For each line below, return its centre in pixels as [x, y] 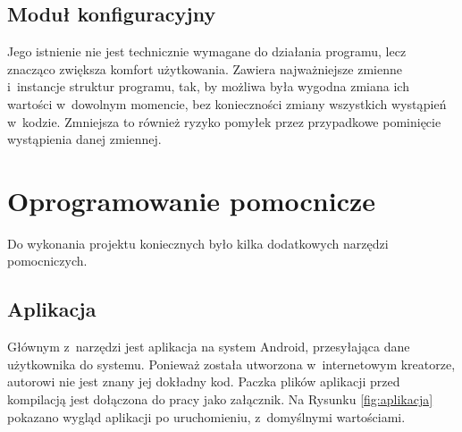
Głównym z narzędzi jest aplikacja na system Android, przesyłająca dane [209, 347]
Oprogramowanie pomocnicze [192, 200]
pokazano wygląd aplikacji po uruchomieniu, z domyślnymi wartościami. [206, 416]
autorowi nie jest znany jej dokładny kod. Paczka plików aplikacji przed [204, 381]
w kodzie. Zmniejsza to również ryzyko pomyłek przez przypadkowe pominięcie [224, 121]
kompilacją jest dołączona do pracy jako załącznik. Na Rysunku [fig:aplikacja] [220, 399]
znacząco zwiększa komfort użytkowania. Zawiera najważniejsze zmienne [205, 68]
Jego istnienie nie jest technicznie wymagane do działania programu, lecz [207, 51]
